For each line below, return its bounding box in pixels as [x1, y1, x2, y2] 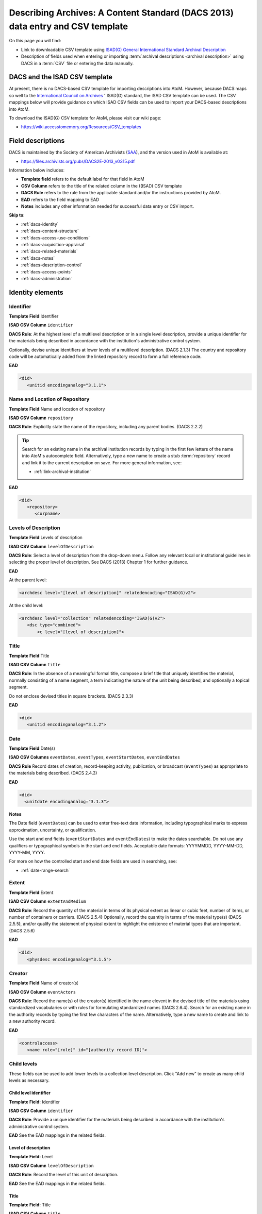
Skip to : [9, 212, 25, 218]
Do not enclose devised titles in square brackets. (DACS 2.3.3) [9, 693, 133, 699]
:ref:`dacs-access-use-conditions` [21, 235, 90, 240]
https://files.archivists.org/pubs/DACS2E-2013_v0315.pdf [21, 158, 135, 164]
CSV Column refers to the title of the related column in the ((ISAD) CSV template [21, 183, 182, 189]
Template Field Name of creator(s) [9, 980, 79, 986]
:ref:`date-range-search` [21, 867, 70, 873]
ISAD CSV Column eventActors [9, 989, 76, 995]
